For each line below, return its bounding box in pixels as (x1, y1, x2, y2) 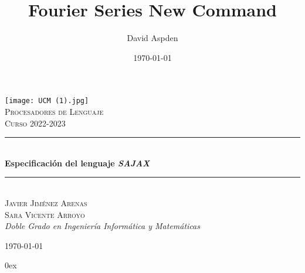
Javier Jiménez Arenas (5, 196, 87, 209)
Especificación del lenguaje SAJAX (5, 156, 150, 169)
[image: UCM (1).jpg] (5, 97, 89, 105)
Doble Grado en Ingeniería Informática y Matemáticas (5, 220, 201, 232)
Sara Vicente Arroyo (5, 208, 85, 220)
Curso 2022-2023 (5, 117, 66, 129)
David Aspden (127, 32, 178, 44)
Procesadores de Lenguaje (5, 105, 104, 117)
